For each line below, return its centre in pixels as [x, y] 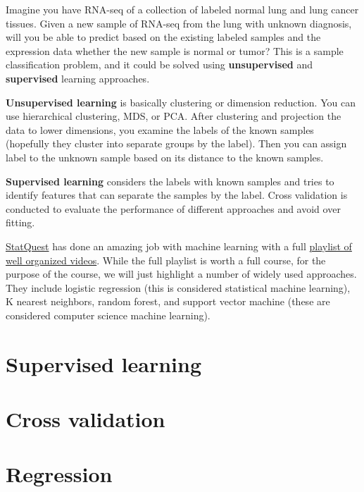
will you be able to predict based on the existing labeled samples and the [163, 37]
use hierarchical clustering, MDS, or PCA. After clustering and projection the [174, 116]
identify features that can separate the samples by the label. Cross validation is [177, 195]
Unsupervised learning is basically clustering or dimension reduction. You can [181, 102]
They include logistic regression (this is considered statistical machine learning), [178, 287]
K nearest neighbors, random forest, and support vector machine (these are [168, 301]
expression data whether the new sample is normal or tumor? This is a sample [175, 50]
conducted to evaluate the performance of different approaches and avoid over [173, 208]
